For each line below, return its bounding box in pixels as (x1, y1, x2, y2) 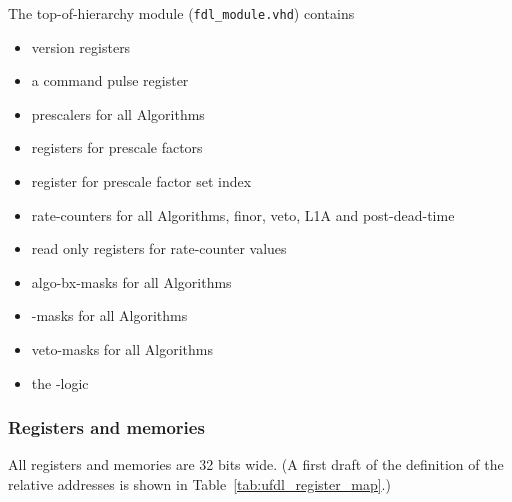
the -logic (31, 372, 89, 393)
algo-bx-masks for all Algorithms (31, 271, 232, 292)
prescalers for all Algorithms (31, 103, 205, 124)
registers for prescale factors (31, 137, 203, 158)
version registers (31, 36, 131, 57)
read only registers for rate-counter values (31, 238, 287, 259)
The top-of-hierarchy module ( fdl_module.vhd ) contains (8, 3, 355, 23)
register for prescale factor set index (31, 171, 252, 192)
